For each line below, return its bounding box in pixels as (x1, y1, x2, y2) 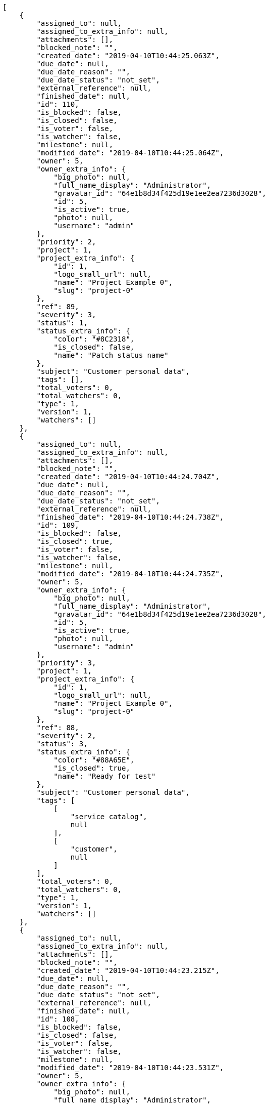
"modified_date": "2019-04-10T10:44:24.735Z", (36, 570, 224, 578)
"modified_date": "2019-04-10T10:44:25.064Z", (36, 149, 224, 157)
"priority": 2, (36, 238, 96, 246)
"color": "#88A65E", (53, 756, 135, 764)
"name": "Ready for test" (53, 772, 156, 780)
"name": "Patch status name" (53, 351, 169, 359)
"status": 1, (36, 319, 88, 327)
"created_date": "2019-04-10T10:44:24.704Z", (36, 473, 220, 481)
